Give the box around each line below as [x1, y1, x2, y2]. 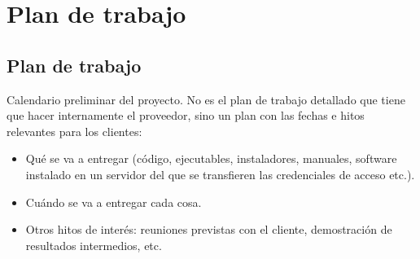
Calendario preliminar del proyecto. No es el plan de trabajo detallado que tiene [7, 90, 405, 108]
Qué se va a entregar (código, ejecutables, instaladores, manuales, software [25, 150, 397, 167]
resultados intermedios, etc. [25, 236, 162, 253]
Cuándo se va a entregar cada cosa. [25, 193, 202, 210]
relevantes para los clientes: [7, 122, 142, 139]
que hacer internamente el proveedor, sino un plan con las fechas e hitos [7, 107, 365, 124]
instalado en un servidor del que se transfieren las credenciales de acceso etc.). [25, 165, 415, 182]
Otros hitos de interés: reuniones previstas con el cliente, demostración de [25, 221, 392, 238]
